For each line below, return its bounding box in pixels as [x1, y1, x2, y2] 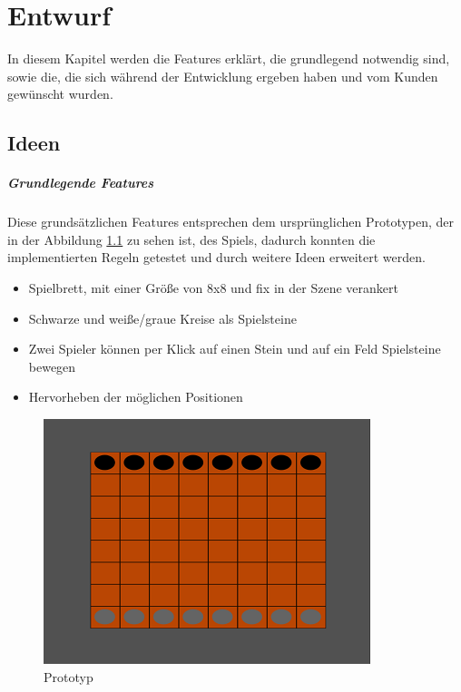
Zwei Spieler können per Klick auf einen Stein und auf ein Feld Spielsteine [28, 339, 441, 358]
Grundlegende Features [7, 173, 154, 192]
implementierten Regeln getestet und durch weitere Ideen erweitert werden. [7, 248, 426, 267]
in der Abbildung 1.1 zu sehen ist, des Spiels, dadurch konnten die [7, 229, 376, 249]
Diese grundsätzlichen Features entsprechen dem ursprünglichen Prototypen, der [7, 212, 455, 231]
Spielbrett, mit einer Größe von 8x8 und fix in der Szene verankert [28, 278, 398, 297]
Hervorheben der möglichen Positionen [28, 387, 243, 406]
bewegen [28, 356, 76, 375]
